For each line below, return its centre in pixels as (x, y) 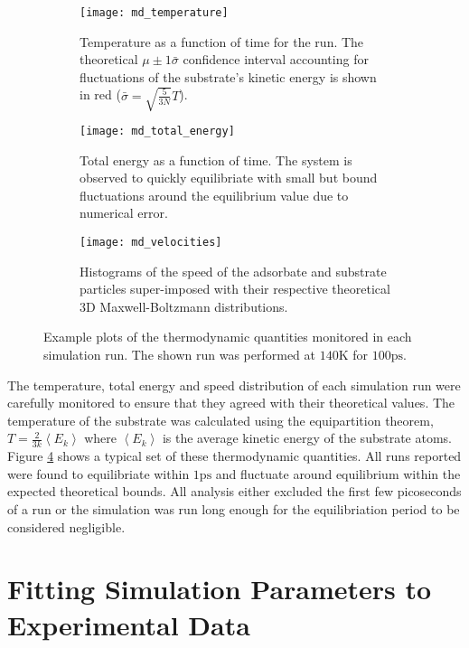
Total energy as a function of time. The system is (216, 160)
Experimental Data (129, 624)
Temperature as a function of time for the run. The (222, 41)
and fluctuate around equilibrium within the (338, 473)
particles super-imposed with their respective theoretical (235, 289)
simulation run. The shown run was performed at (180, 355)
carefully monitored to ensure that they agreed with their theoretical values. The (231, 403)
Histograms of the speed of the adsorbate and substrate (233, 271)
